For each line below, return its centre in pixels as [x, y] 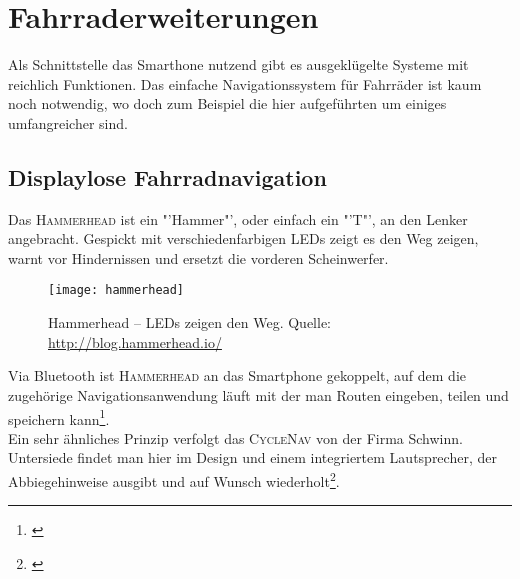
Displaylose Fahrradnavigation [167, 176]
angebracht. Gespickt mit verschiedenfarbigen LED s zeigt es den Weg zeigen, [243, 238]
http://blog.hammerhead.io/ [135, 341]
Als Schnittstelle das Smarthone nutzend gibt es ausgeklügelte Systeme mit [238, 64]
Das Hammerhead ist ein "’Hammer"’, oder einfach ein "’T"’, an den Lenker [238, 218]
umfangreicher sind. [68, 122]
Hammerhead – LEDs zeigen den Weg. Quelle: [190, 322]
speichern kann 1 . [59, 417]
